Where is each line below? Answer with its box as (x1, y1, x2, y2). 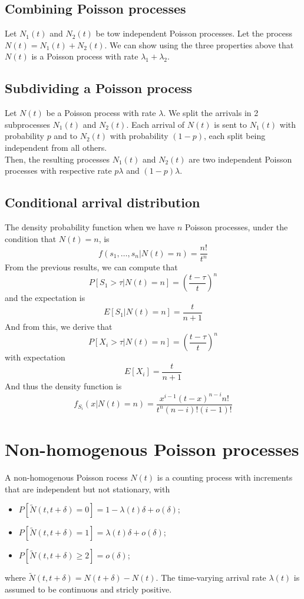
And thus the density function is (5, 379, 122, 392)
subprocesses (5, 118, 50, 130)
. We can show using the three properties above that (104, 38, 294, 51)
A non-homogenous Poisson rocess (5, 471, 128, 483)
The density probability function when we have (5, 220, 175, 233)
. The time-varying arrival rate (156, 571, 266, 584)
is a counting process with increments (157, 471, 293, 483)
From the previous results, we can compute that (5, 261, 178, 273)
